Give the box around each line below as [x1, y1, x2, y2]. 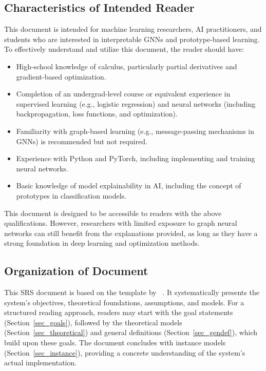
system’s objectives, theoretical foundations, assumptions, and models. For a [4, 297, 244, 307]
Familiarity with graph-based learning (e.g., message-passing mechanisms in [16, 125, 255, 136]
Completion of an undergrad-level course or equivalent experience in [16, 88, 231, 99]
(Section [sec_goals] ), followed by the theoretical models [4, 317, 182, 327]
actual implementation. [4, 357, 77, 368]
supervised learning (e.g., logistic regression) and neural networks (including [16, 98, 256, 109]
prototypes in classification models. [16, 190, 127, 201]
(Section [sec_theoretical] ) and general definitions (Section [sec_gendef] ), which [4, 327, 258, 338]
